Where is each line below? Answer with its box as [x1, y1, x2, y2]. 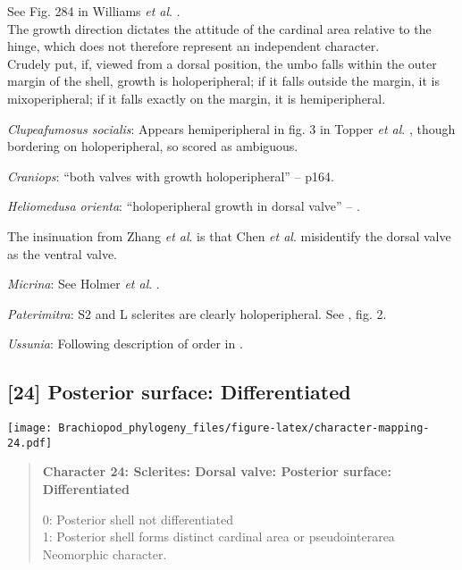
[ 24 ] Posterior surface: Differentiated [7, 378, 351, 406]
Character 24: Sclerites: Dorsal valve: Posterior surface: [42, 462, 391, 481]
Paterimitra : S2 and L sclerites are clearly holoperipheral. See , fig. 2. [7, 304, 387, 323]
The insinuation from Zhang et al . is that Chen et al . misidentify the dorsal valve [7, 226, 451, 245]
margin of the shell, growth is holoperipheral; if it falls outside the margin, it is [7, 71, 441, 90]
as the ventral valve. [7, 244, 117, 263]
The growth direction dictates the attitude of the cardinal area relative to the [7, 19, 432, 38]
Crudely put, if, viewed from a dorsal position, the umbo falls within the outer [7, 54, 437, 72]
